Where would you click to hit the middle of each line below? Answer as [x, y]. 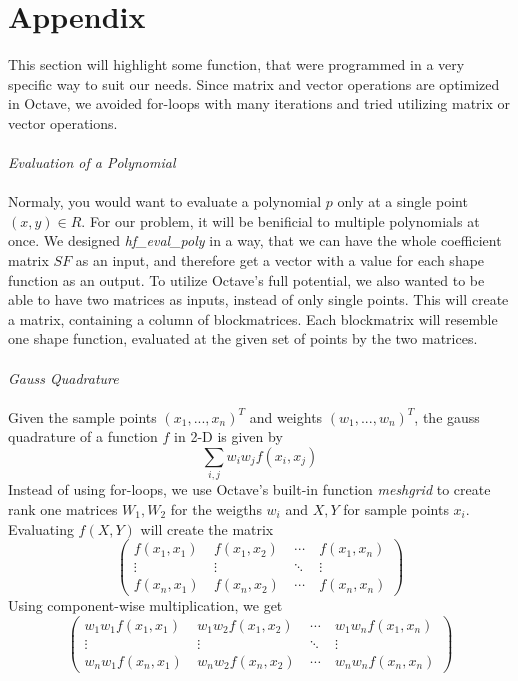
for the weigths [216, 508]
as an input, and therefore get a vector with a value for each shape [280, 260]
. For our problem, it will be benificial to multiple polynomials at [280, 220]
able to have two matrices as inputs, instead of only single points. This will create [258, 299]
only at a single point [402, 201]
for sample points [396, 508]
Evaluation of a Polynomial [92, 162]
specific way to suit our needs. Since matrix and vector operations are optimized [254, 83]
